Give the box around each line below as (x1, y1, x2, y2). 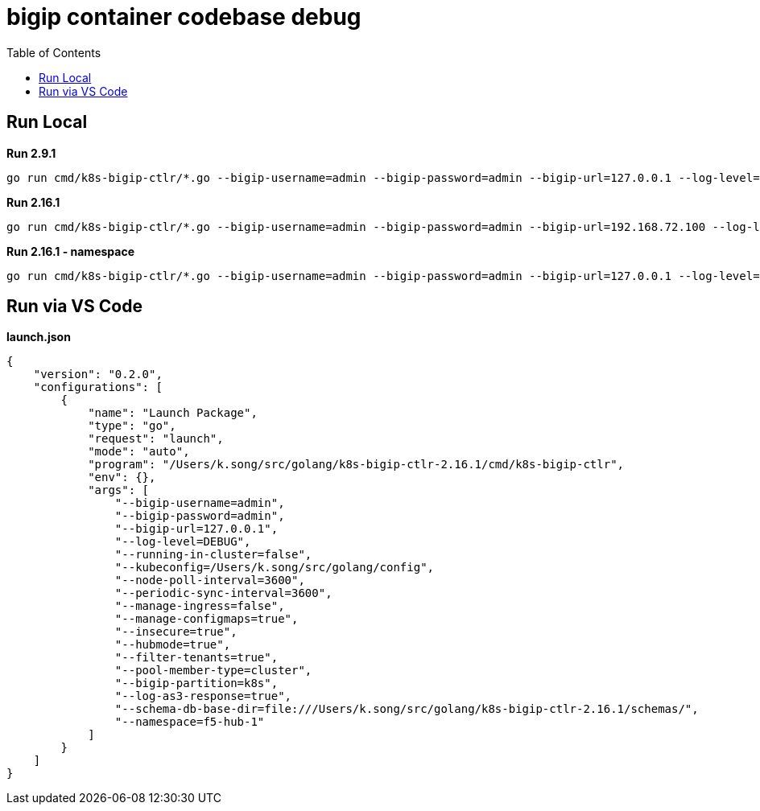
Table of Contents (6, 45, 101, 60)
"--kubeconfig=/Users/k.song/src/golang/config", (114, 561, 435, 574)
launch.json (6, 330, 71, 344)
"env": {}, (88, 471, 156, 484)
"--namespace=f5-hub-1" (114, 715, 265, 729)
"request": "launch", (88, 432, 224, 446)
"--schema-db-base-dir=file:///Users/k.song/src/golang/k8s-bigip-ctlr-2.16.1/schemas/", (114, 702, 699, 716)
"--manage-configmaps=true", (114, 612, 299, 626)
